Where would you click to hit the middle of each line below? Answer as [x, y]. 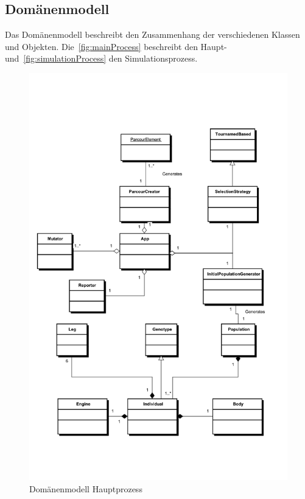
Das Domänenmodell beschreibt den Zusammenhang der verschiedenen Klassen [152, 34]
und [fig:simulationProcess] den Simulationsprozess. [101, 58]
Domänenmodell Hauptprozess [86, 488]
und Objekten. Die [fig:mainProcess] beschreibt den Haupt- [116, 46]
